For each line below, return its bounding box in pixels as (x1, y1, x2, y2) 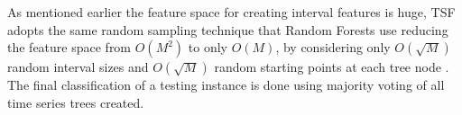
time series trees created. (7, 93, 144, 111)
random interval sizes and (7, 57, 149, 76)
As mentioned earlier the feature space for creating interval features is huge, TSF (7, 3, 456, 21)
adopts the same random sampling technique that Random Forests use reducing (7, 20, 448, 39)
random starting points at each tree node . (214, 57, 449, 76)
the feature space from (7, 38, 132, 57)
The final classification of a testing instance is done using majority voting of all (7, 75, 445, 94)
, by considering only (275, 38, 391, 57)
